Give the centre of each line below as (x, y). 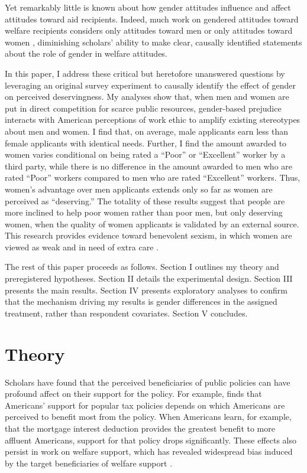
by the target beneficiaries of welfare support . (89, 463)
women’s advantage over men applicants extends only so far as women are (139, 189)
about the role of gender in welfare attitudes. (86, 53)
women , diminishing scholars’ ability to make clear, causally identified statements (153, 42)
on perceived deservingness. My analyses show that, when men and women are (147, 97)
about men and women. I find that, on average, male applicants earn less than (147, 131)
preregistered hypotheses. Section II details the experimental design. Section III (149, 278)
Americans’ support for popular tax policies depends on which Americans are (145, 405)
